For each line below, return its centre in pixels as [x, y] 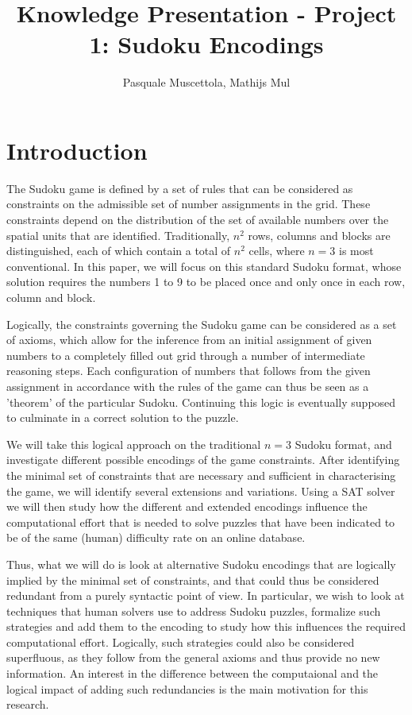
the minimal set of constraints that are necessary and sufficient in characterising [201, 475]
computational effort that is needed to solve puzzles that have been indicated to [201, 522]
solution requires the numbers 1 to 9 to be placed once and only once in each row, [206, 282]
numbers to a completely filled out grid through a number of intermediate [186, 355]
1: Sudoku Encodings [206, 44]
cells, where [277, 251]
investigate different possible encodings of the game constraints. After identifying [203, 460]
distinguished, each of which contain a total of [119, 251]
